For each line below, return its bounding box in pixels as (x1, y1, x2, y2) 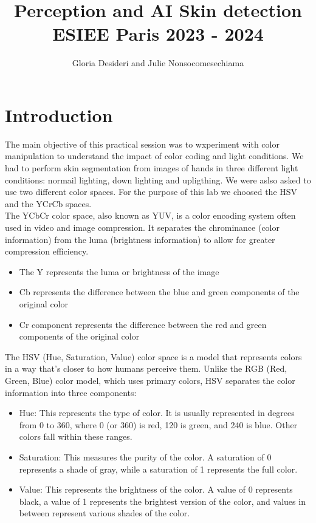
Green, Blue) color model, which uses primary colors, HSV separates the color (5, 374, 295, 386)
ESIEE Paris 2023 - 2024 (52, 21, 264, 46)
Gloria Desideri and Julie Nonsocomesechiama (72, 56, 244, 69)
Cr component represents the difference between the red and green (19, 318, 267, 330)
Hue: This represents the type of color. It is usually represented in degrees (19, 406, 295, 419)
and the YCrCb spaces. (5, 197, 92, 210)
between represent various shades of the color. (19, 507, 190, 519)
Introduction (5, 102, 113, 127)
